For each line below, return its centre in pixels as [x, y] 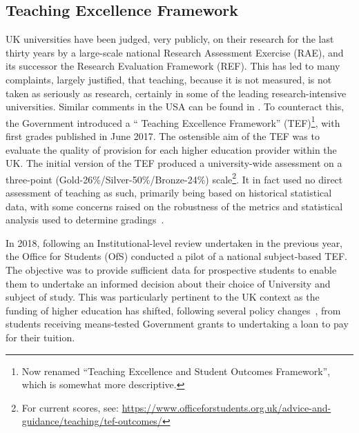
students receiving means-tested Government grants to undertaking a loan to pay [177, 324]
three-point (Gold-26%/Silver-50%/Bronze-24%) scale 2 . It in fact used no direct [174, 178]
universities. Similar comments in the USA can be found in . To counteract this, [175, 107]
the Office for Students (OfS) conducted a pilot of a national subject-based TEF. [176, 256]
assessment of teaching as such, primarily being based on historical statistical [169, 193]
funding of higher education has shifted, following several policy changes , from [173, 310]
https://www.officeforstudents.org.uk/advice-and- [226, 407]
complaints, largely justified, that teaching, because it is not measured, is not [169, 79]
